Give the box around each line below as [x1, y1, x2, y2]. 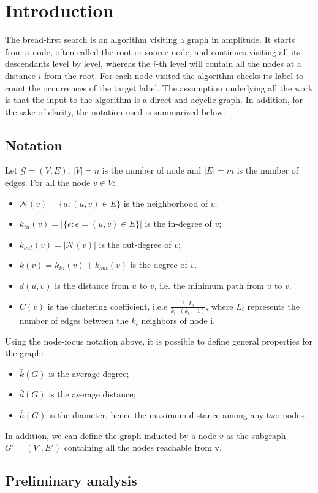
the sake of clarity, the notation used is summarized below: [5, 105, 225, 118]
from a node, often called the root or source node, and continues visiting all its [5, 45, 300, 58]
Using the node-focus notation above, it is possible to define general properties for [5, 334, 312, 347]
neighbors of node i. [141, 313, 216, 326]
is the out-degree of [99, 237, 172, 250]
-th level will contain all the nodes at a [156, 57, 301, 70]
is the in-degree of [145, 217, 212, 230]
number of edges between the [19, 313, 129, 326]
